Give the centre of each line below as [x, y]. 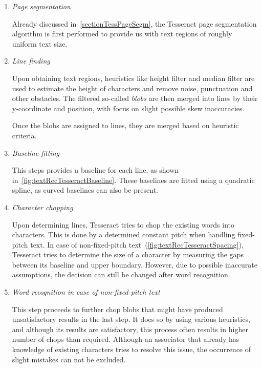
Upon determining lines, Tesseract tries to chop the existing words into [123, 224]
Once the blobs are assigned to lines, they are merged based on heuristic [125, 125]
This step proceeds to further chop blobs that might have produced [117, 309]
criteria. [24, 135]
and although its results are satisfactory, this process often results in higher [130, 329]
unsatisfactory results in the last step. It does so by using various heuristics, [131, 319]
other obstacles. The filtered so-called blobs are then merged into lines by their [135, 98]
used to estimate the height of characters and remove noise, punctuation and [132, 88]
